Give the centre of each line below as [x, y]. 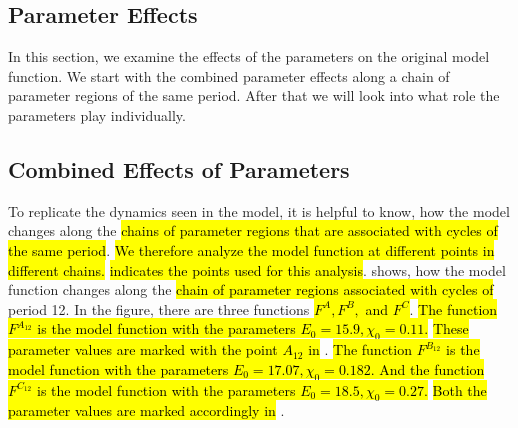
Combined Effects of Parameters [179, 168]
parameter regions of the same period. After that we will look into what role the [254, 95]
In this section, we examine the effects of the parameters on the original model [249, 56]
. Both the [455, 389]
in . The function [360, 349]
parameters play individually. [97, 114]
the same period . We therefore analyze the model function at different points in [251, 249]
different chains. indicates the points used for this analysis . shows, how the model [257, 269]
